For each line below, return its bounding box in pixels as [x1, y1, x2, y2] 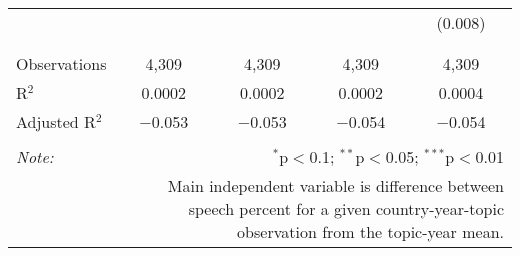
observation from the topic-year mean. [237, 220, 504, 243]
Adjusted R [16, 110, 96, 133]
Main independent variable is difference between [167, 174, 504, 197]
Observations [16, 52, 107, 75]
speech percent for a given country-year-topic [188, 197, 504, 220]
